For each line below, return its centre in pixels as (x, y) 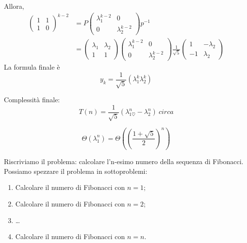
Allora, (14, 6)
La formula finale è (32, 67)
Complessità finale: (32, 100)
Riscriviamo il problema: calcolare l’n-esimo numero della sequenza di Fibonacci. (124, 161)
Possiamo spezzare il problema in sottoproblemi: (76, 171)
